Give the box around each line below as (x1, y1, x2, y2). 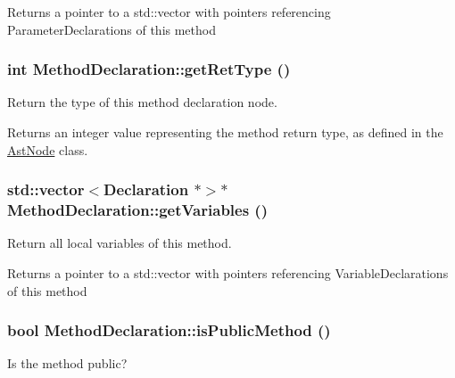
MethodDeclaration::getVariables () (7, 199, 268, 221)
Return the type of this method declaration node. (7, 93, 277, 111)
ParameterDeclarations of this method (7, 20, 216, 38)
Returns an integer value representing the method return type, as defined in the (7, 123, 443, 141)
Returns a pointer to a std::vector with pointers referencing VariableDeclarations (7, 263, 449, 282)
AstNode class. (7, 140, 88, 159)
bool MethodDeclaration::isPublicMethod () (7, 319, 331, 341)
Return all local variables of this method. (7, 234, 232, 252)
